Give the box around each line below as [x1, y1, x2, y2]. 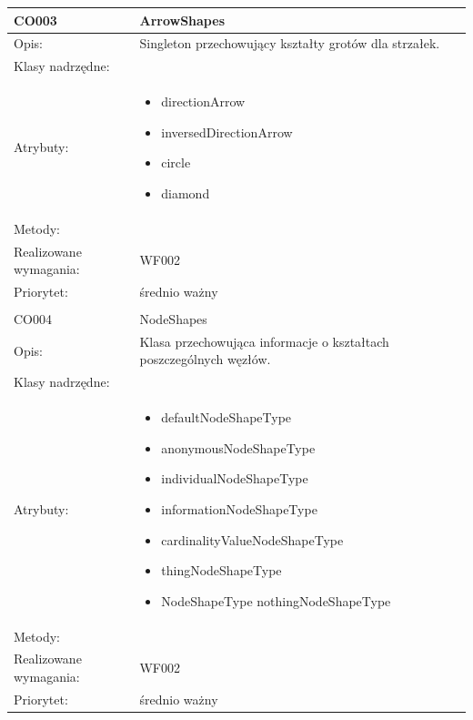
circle [161, 153, 191, 172]
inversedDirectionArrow [161, 122, 293, 141]
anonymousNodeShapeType [161, 438, 316, 457]
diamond [161, 183, 210, 202]
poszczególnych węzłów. [139, 350, 271, 369]
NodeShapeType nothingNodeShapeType [161, 591, 391, 610]
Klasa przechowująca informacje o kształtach [139, 331, 389, 350]
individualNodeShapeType [161, 469, 308, 488]
